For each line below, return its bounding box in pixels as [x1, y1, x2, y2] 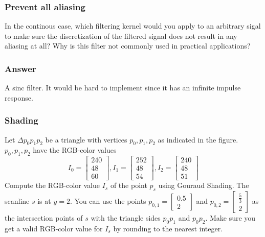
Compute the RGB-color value [5, 180, 100, 191]
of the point [110, 180, 147, 191]
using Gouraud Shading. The [158, 180, 249, 191]
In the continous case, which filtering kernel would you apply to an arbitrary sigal [5, 20, 261, 31]
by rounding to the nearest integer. [113, 223, 223, 233]
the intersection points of [5, 212, 83, 223]
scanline [5, 196, 30, 206]
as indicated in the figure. [158, 134, 238, 145]
